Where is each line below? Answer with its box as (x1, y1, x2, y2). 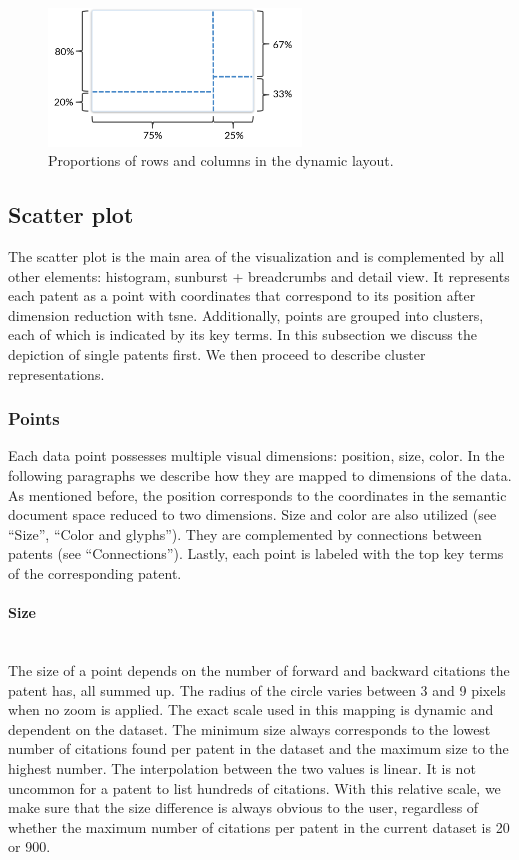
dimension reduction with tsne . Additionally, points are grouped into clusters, (8, 304, 484, 325)
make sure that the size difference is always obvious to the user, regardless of (8, 797, 479, 818)
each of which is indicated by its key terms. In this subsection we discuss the (8, 324, 477, 345)
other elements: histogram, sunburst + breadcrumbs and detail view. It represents (8, 265, 510, 286)
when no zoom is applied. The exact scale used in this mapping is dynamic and (8, 699, 494, 720)
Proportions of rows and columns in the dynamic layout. (48, 150, 394, 171)
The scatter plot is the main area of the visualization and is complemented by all (8, 246, 505, 267)
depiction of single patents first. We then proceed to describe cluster (8, 344, 426, 365)
